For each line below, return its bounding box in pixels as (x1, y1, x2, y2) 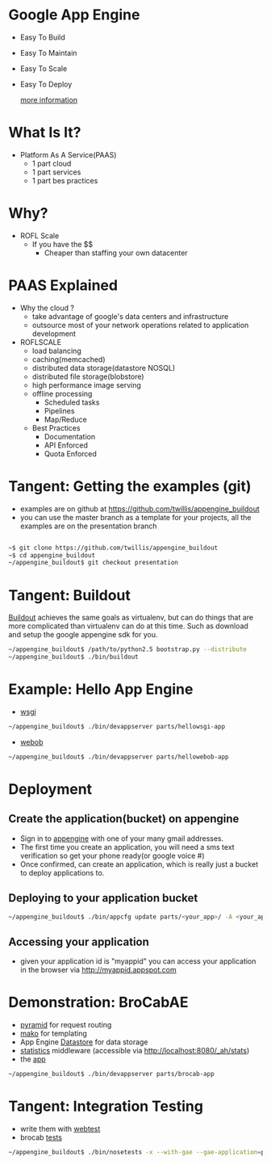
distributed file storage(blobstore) (31, 372, 144, 381)
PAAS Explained (8, 276, 119, 294)
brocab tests (19, 1132, 63, 1142)
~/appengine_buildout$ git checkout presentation (8, 559, 179, 567)
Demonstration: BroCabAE (8, 994, 189, 1011)
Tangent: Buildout (8, 586, 131, 604)
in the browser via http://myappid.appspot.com (19, 965, 177, 975)
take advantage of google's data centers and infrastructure (31, 311, 229, 321)
